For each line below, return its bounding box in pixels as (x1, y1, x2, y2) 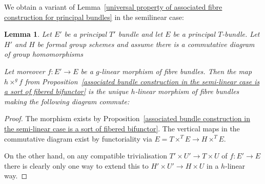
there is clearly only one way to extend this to (4, 160, 149, 171)
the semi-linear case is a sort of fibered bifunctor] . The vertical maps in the (4, 123, 240, 133)
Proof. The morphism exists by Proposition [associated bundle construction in (4, 113, 250, 124)
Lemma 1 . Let (4, 29, 52, 39)
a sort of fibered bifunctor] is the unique (4, 86, 129, 97)
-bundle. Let (222, 29, 260, 39)
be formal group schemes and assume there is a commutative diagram (37, 38, 255, 49)
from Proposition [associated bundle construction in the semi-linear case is (25, 76, 260, 86)
